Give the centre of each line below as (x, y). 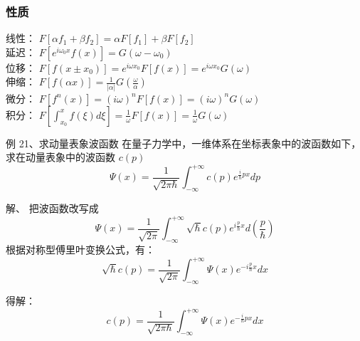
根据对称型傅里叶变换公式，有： (80, 250)
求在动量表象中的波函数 (60, 157)
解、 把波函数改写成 (52, 208)
